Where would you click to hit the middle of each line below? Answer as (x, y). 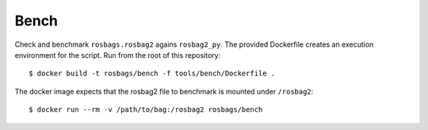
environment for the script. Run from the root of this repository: (118, 55)
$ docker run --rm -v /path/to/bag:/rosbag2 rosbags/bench (146, 110)
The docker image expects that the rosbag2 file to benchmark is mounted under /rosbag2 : (164, 91)
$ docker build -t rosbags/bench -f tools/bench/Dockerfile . (152, 74)
